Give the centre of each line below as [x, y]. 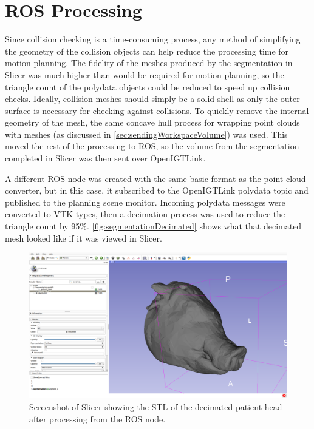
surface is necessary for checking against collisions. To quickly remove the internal [157, 110]
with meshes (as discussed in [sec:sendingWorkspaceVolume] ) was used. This [146, 134]
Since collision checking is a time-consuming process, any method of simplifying [153, 39]
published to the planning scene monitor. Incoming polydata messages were [145, 202]
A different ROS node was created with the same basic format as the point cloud [155, 178]
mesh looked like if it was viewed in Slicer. [84, 238]
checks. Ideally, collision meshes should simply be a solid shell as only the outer [152, 99]
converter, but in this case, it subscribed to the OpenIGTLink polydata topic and [157, 190]
